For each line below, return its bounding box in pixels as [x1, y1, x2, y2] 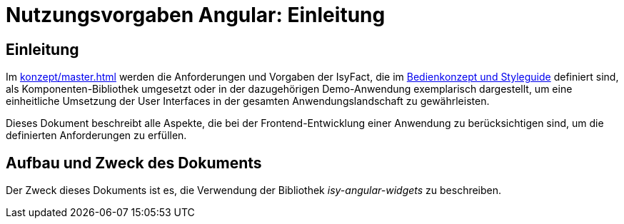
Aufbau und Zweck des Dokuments [6, 153, 262, 172]
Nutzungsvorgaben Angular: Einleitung [6, 3, 386, 27]
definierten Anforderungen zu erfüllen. [6, 129, 187, 142]
